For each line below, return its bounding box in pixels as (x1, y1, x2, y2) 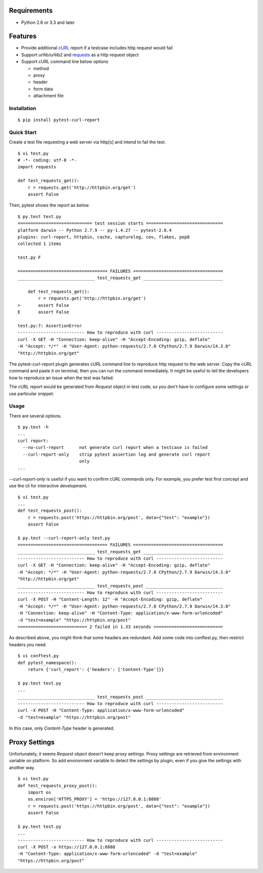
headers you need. (9, 642, 47, 648)
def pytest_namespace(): (18, 660, 77, 666)
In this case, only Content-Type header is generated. (9, 725, 114, 731)
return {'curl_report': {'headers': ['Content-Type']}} (27, 667, 164, 672)
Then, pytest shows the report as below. (9, 203, 90, 208)
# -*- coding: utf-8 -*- (18, 158, 77, 163)
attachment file (33, 93, 64, 99)
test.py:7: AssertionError (18, 323, 82, 329)
